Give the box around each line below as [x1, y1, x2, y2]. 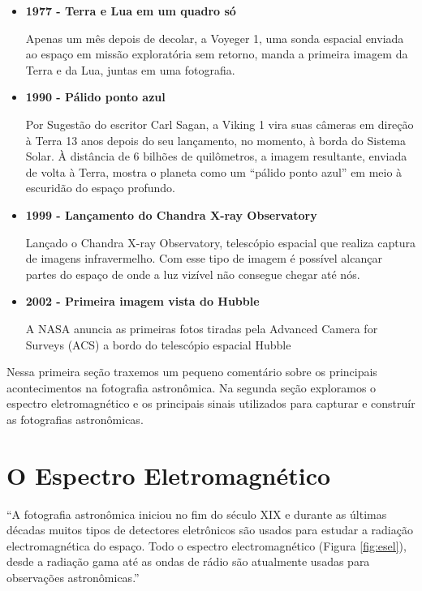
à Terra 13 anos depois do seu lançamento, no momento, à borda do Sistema [25, 131, 407, 148]
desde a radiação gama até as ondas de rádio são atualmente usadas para [6, 553, 370, 570]
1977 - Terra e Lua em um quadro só [25, 2, 236, 19]
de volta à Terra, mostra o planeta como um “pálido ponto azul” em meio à [25, 163, 403, 180]
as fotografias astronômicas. [6, 410, 144, 427]
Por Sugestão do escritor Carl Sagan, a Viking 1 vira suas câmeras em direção [25, 115, 414, 132]
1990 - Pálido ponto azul [25, 88, 166, 105]
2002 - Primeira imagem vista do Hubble [25, 293, 260, 310]
